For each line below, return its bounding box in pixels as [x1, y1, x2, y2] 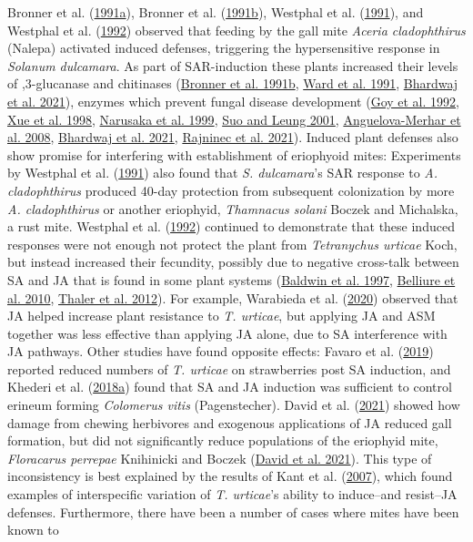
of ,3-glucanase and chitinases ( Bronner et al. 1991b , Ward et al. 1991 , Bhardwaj [7, 74, 458, 93]
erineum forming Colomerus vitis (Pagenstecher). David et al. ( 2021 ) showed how [7, 395, 460, 414]
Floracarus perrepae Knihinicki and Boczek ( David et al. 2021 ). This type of [7, 448, 432, 467]
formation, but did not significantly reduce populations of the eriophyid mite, [7, 431, 438, 450]
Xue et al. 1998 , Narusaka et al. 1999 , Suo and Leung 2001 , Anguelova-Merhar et [7, 109, 461, 128]
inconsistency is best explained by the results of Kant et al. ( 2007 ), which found [7, 466, 453, 486]
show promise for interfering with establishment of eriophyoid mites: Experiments [7, 145, 461, 164]
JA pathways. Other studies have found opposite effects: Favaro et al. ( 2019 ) [7, 342, 434, 361]
